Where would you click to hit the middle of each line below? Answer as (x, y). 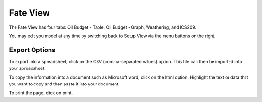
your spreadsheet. (27, 68)
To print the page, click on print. (41, 93)
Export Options (32, 50)
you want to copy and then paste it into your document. (64, 84)
